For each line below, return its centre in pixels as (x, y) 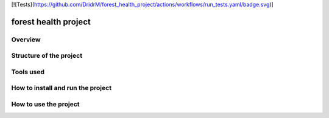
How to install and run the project (62, 88)
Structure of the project (47, 56)
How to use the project (45, 105)
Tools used (28, 72)
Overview (26, 40)
